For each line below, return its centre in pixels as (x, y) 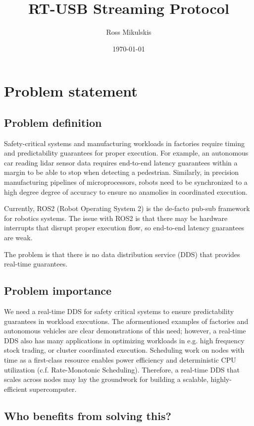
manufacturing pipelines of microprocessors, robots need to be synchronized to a (126, 182)
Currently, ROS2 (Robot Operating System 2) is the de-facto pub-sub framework (127, 208)
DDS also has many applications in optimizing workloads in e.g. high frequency (124, 340)
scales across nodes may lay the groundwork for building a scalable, (106, 379)
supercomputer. (53, 389)
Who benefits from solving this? (88, 415)
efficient (16, 389)
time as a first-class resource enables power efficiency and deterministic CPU (120, 360)
